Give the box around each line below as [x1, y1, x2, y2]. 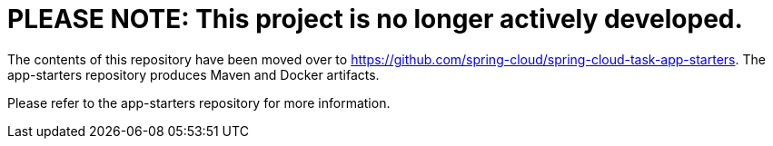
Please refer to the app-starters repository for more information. [7, 94, 391, 111]
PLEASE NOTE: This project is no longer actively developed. [7, 4, 743, 34]
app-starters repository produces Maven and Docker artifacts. [7, 66, 380, 83]
